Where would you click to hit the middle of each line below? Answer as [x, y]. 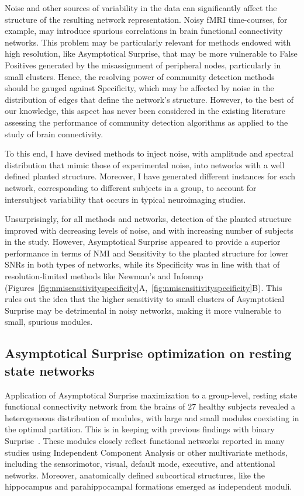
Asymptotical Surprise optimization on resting [148, 353]
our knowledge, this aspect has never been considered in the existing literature [145, 111]
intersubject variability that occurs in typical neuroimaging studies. [125, 199]
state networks [50, 370]
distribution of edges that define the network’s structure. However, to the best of [149, 99]
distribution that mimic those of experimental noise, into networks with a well [145, 164]
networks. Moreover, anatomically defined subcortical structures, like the [135, 475]
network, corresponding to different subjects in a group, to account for [131, 187]
